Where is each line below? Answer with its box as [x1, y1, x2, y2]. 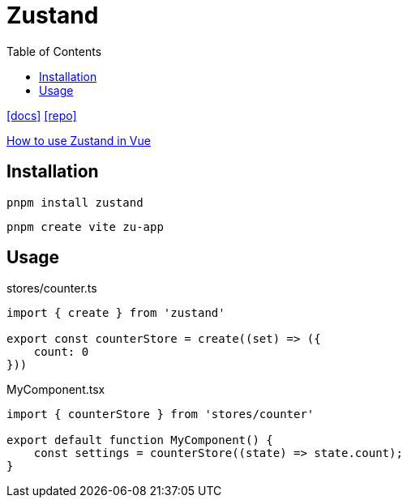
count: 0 [33, 345, 89, 359]
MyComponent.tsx [6, 382, 105, 397]
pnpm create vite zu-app [6, 220, 164, 233]
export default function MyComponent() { [6, 434, 273, 447]
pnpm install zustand [6, 195, 144, 209]
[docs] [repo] [6, 108, 77, 122]
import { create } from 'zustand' [6, 306, 225, 320]
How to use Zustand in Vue [6, 133, 151, 147]
